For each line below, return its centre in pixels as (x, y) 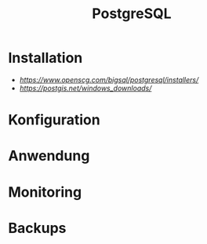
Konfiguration (54, 120)
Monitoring (45, 192)
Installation (45, 58)
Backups (37, 228)
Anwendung (49, 156)
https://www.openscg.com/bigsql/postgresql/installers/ (109, 79)
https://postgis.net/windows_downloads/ (85, 88)
